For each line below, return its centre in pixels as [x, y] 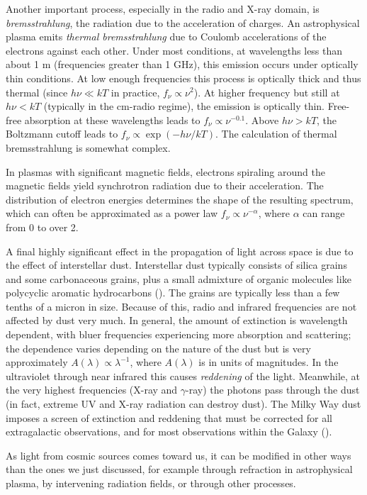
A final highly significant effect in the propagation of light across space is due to [180, 251]
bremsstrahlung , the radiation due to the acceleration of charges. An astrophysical [183, 22]
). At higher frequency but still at [267, 92]
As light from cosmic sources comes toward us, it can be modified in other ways [179, 455]
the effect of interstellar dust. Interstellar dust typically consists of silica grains [176, 265]
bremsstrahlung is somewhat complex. [88, 147]
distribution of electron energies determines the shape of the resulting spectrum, [180, 199]
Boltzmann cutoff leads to [62, 134]
